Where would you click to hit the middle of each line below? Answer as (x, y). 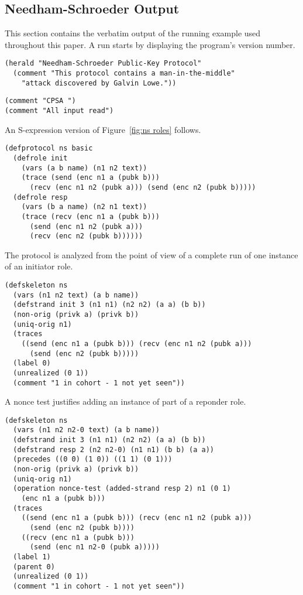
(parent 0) (34, 567)
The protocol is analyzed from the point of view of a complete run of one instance (151, 254)
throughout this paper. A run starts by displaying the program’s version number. (150, 44)
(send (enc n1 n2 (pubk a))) (86, 226)
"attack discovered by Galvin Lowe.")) (99, 83)
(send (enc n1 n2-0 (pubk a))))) (94, 547)
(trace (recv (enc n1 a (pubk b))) (90, 216)
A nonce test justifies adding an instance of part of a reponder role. (125, 401)
